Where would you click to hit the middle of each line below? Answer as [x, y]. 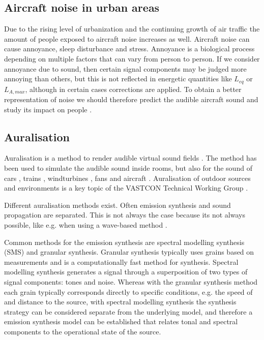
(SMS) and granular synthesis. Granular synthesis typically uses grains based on [129, 252]
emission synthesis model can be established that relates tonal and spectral [121, 321]
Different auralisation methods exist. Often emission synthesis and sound [118, 205]
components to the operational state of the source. [83, 331]
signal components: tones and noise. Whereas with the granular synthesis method [131, 282]
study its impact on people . [48, 109]
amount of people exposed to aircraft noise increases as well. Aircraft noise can [127, 38]
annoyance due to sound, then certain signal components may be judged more [125, 68]
